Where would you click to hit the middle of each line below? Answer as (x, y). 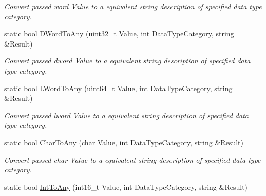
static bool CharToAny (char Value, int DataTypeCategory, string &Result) (124, 142)
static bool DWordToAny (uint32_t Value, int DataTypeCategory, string (119, 34)
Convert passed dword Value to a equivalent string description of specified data (127, 61)
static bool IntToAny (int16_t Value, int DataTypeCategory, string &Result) (126, 187)
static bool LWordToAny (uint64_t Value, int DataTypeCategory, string (118, 88)
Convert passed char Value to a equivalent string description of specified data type (132, 159)
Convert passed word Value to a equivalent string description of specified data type (133, 6)
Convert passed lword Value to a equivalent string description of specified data (126, 115)
